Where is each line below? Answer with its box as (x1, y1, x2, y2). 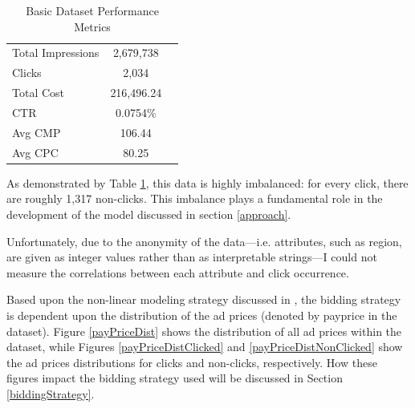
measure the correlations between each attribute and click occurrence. (6, 264, 349, 281)
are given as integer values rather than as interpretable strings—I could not (6, 248, 377, 265)
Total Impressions (12, 44, 100, 61)
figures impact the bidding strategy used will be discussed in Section (6, 370, 343, 386)
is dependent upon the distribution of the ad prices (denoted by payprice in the (6, 306, 397, 323)
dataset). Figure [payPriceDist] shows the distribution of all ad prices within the (6, 322, 402, 339)
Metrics (74, 18, 111, 34)
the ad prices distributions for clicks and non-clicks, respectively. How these (6, 353, 377, 370)
